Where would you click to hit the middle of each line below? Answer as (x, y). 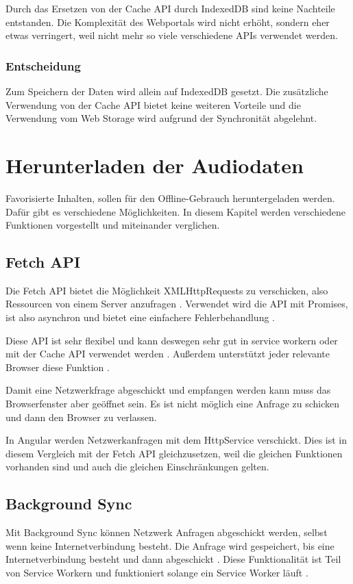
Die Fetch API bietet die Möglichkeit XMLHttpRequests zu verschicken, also (167, 290)
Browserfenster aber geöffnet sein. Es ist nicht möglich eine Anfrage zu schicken (173, 404)
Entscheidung (43, 65)
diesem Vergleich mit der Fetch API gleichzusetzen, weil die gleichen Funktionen (174, 453)
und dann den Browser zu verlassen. (81, 417)
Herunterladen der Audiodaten (155, 165)
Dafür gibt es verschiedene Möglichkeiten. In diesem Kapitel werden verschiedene (176, 211)
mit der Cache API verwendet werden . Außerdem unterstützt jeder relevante (168, 354)
